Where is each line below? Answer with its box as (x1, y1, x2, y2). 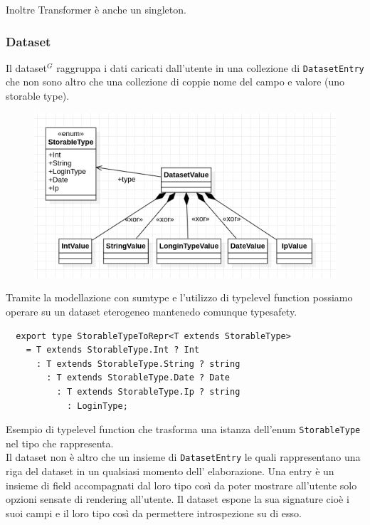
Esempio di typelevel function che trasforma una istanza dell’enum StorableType (6, 422, 361, 437)
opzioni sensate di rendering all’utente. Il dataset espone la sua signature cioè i (6, 492, 349, 506)
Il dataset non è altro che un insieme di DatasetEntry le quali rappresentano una (6, 449, 361, 464)
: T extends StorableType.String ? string (36, 358, 240, 369)
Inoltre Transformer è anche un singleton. (6, 2, 186, 16)
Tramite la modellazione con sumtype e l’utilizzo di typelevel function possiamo (6, 290, 353, 305)
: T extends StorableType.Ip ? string (56, 386, 240, 397)
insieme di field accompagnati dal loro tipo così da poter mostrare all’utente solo (6, 477, 357, 492)
